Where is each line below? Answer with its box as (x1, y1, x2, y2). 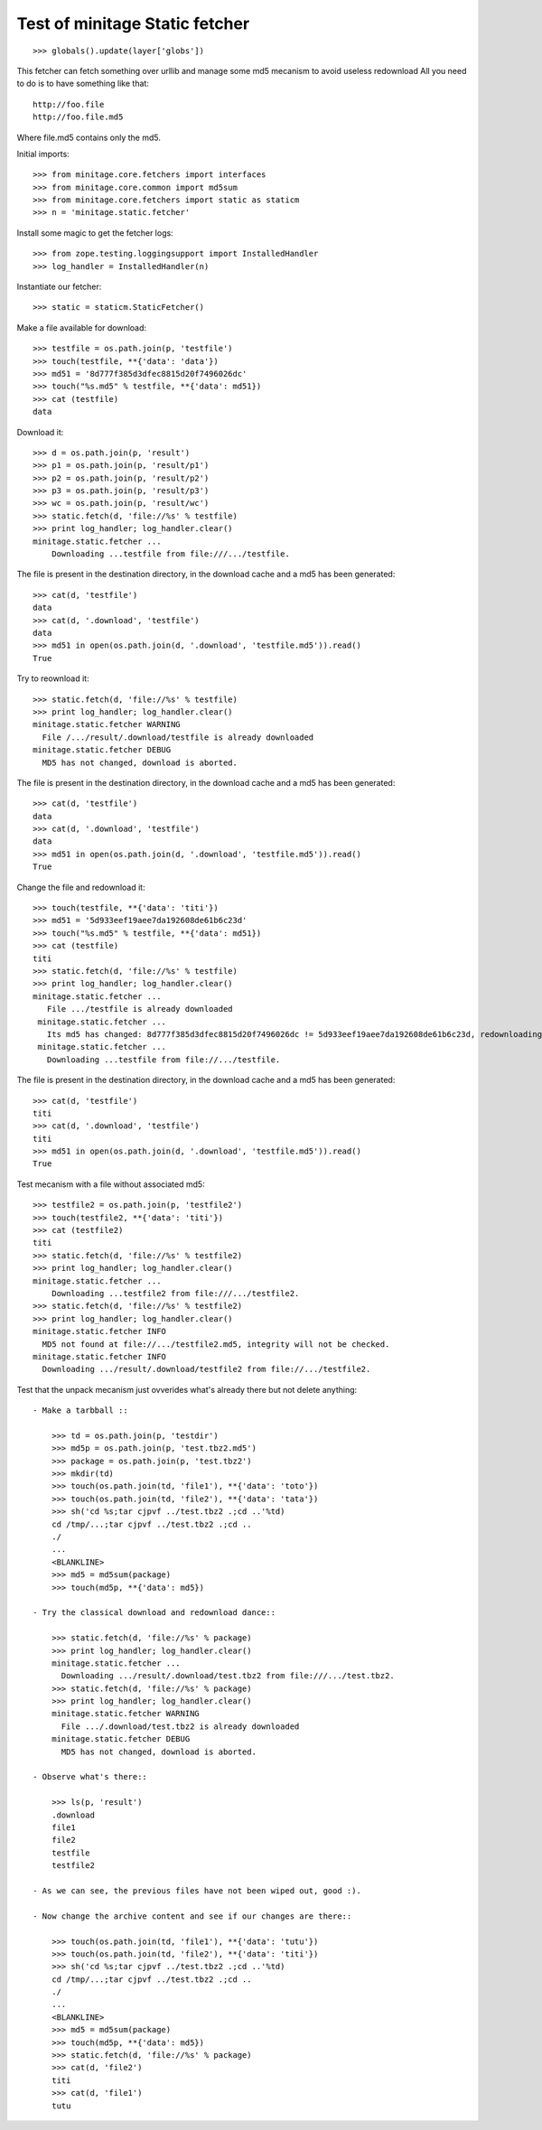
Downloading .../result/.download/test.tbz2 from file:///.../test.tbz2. (61, 1671, 395, 1681)
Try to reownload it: (16, 673, 89, 684)
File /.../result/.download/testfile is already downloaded (42, 732, 314, 743)
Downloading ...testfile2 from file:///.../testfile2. (51, 1288, 300, 1298)
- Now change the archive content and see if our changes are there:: (33, 1910, 352, 1921)
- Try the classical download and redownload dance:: (33, 1608, 276, 1618)
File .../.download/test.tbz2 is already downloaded (61, 1721, 300, 1732)
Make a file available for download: (16, 322, 147, 333)
